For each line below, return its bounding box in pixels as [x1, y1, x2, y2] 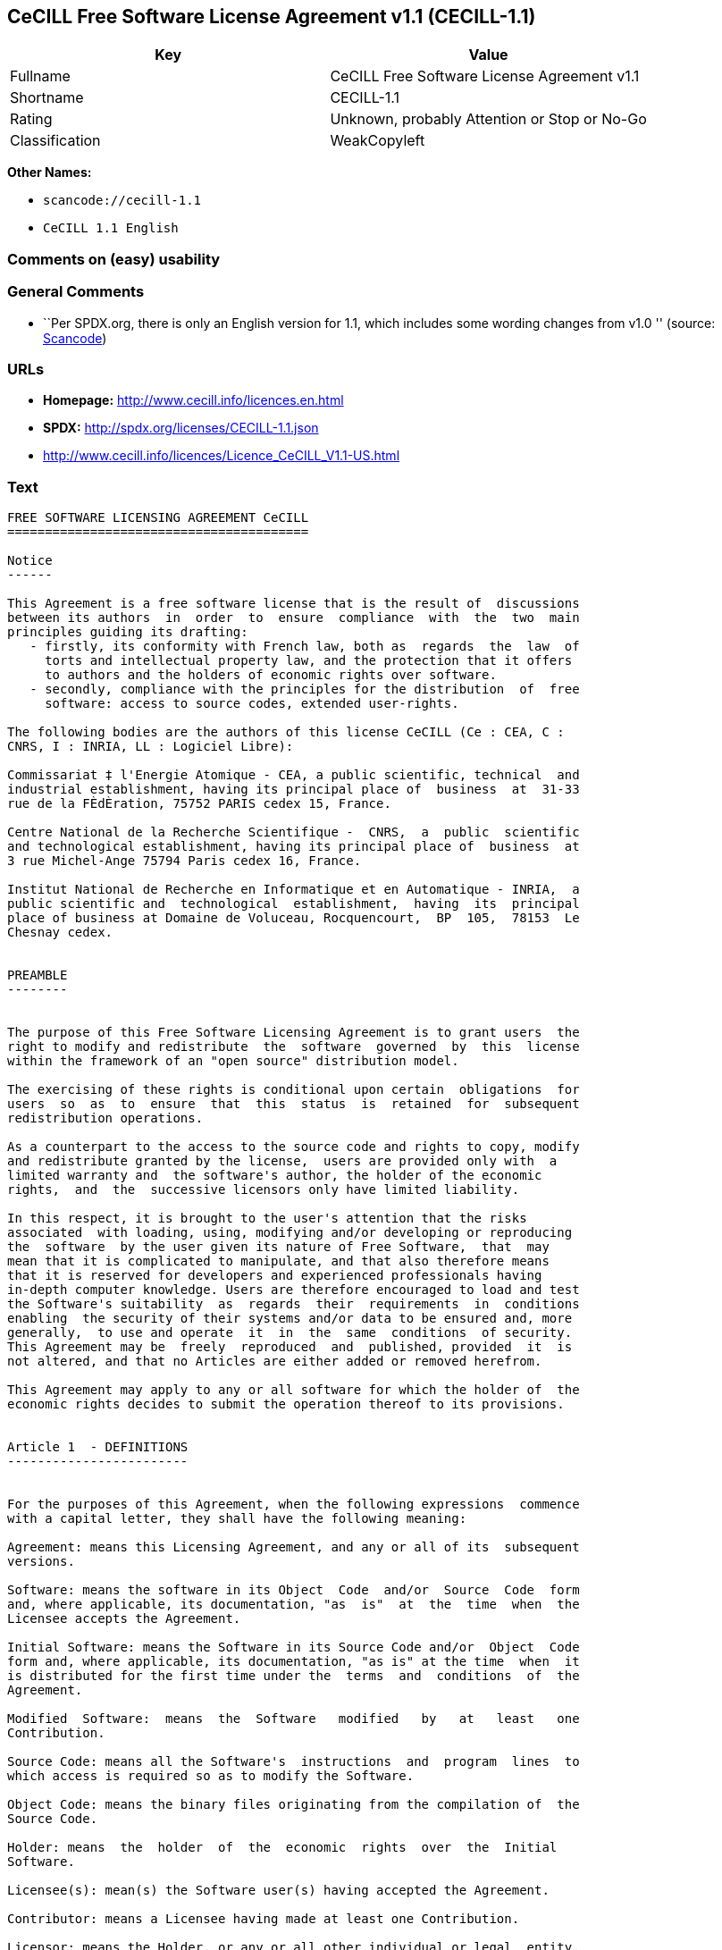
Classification [10, 131, 101, 150]
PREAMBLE [7, 968, 68, 983]
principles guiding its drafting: [7, 625, 248, 640]
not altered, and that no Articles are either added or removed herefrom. [7, 1354, 542, 1369]
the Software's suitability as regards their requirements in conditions [7, 1297, 580, 1312]
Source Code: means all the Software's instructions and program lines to [7, 1754, 580, 1769]
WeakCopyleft [330, 131, 425, 150]
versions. [7, 1554, 75, 1569]
